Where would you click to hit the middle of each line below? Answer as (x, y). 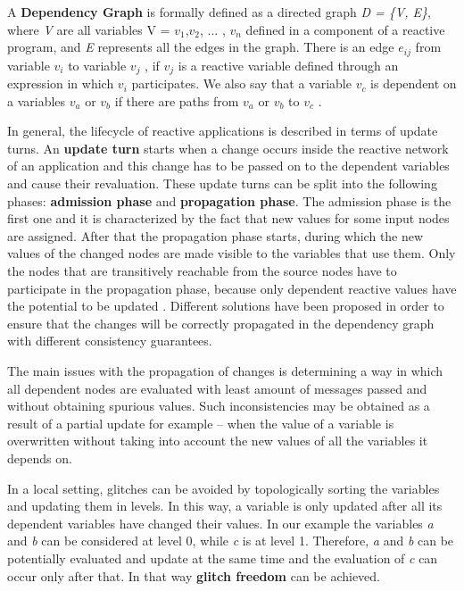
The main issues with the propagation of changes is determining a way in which (225, 370)
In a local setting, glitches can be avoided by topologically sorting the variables (224, 488)
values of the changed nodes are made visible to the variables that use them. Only (232, 253)
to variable (97, 65)
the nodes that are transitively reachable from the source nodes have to (202, 271)
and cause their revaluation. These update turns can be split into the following (222, 183)
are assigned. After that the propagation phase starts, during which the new (215, 235)
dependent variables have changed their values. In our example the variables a (220, 523)
